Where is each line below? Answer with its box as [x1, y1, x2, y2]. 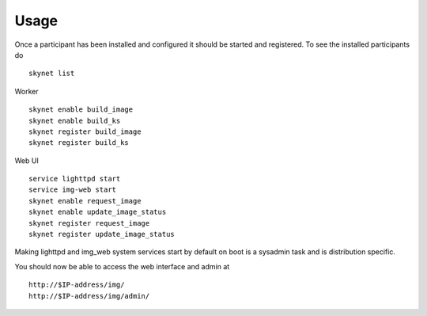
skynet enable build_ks [28, 116, 121, 125]
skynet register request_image [28, 219, 150, 227]
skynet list [28, 69, 75, 78]
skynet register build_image [28, 127, 142, 136]
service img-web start [28, 185, 117, 194]
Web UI [14, 155, 39, 166]
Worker [14, 86, 39, 96]
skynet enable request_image [28, 196, 142, 205]
